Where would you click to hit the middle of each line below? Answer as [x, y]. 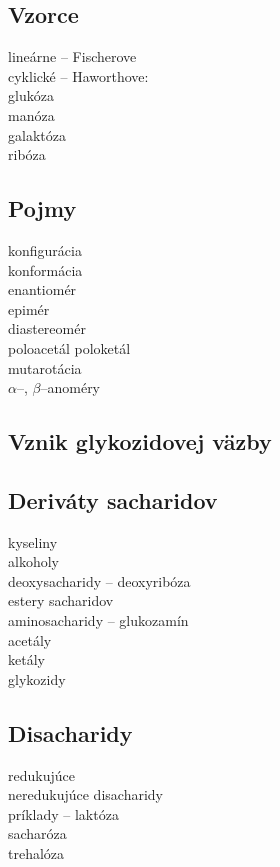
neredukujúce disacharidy [85, 794]
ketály [26, 659]
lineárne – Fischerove [72, 56]
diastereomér [47, 328]
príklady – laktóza [63, 813]
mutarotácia [45, 367]
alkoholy [33, 561]
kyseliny [33, 541]
